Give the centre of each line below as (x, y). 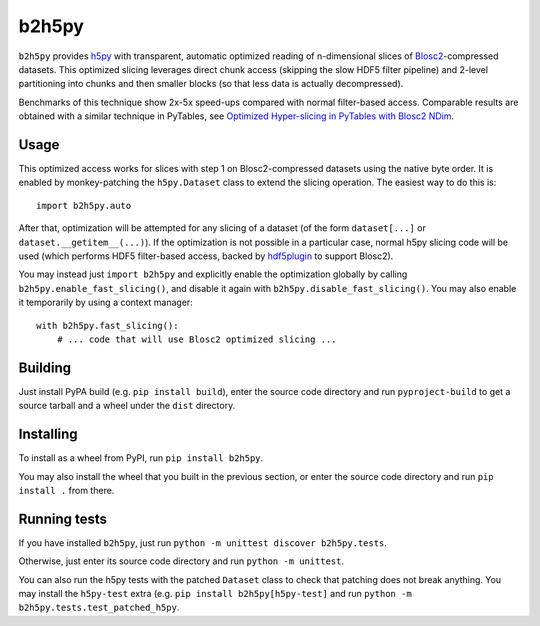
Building (45, 367)
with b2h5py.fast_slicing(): (107, 325)
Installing (48, 434)
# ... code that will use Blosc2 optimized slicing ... (196, 339)
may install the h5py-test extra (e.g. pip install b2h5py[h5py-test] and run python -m (215, 593)
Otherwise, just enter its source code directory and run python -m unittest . (181, 561)
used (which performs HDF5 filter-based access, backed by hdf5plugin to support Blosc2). (206, 256)
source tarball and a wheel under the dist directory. (127, 406)
